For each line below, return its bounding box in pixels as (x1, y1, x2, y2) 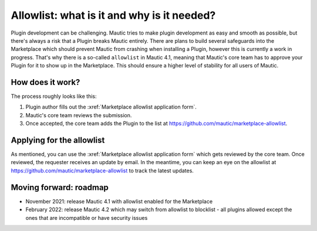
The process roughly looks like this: (11, 93, 97, 100)
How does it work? (11, 77, 80, 87)
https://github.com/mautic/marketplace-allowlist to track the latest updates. (11, 167, 194, 174)
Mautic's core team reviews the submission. (25, 111, 132, 118)
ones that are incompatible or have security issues (25, 214, 148, 221)
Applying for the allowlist (11, 135, 105, 145)
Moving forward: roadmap (11, 182, 109, 192)
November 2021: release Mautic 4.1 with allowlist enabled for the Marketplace (25, 198, 213, 205)
